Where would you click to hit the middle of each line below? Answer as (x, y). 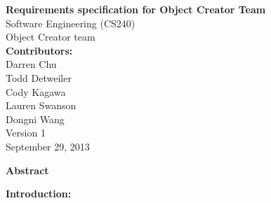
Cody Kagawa (36, 91)
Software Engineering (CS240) (71, 23)
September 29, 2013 (48, 146)
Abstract (27, 170)
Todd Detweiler (39, 77)
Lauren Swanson (41, 105)
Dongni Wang (35, 119)
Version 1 (26, 133)
